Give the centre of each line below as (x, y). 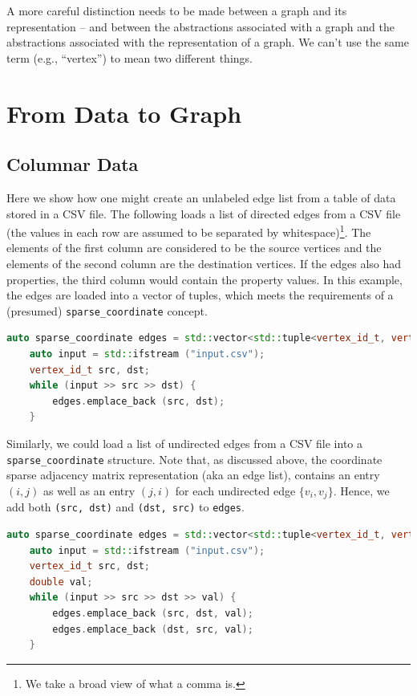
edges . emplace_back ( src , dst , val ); (153, 613)
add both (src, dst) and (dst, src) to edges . (126, 507)
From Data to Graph (124, 113)
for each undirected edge (235, 490)
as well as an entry (89, 490)
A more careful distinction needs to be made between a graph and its (177, 10)
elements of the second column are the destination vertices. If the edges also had (204, 263)
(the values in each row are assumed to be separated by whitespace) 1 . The (189, 231)
